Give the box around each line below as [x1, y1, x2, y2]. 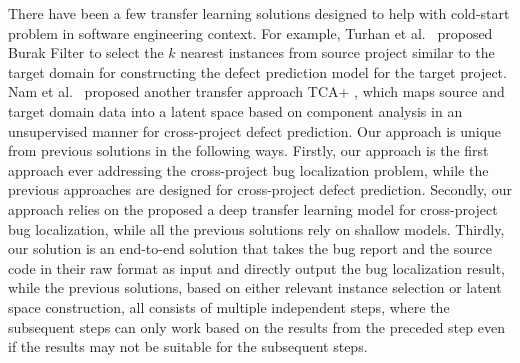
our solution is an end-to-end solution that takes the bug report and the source [8, 238, 492, 259]
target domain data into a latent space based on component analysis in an [8, 100, 463, 121]
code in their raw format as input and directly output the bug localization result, [8, 257, 506, 278]
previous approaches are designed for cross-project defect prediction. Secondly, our [8, 179, 512, 200]
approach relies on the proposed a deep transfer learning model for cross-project [8, 198, 498, 219]
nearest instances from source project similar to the [180, 42, 495, 63]
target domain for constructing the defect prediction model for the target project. [8, 61, 507, 82]
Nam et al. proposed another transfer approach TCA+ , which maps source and [8, 81, 505, 102]
